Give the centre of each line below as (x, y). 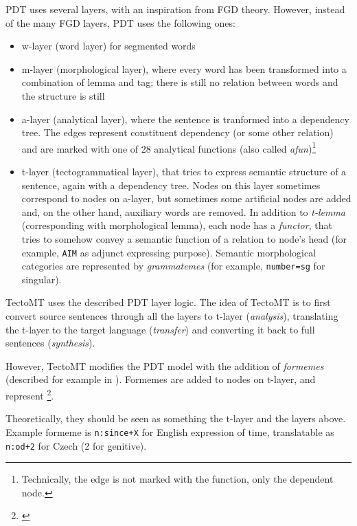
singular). (42, 279)
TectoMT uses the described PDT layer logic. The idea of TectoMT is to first (168, 302)
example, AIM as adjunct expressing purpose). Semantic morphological (169, 252)
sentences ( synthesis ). (50, 343)
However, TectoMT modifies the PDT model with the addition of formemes (165, 365)
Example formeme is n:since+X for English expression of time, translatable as (170, 431)
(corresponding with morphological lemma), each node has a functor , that (177, 225)
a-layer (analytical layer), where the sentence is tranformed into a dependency (185, 119)
